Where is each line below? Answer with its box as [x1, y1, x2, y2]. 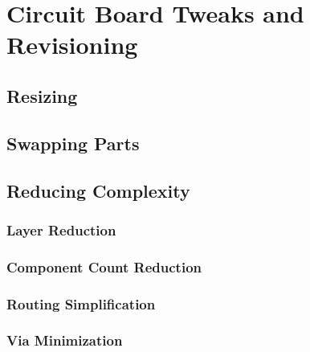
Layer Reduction [6, 219, 116, 239]
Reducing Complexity [6, 178, 190, 203]
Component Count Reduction [6, 256, 202, 276]
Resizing [6, 83, 78, 108]
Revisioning [6, 28, 138, 61]
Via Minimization [6, 330, 123, 350]
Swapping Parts [6, 130, 140, 155]
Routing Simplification [6, 293, 156, 313]
